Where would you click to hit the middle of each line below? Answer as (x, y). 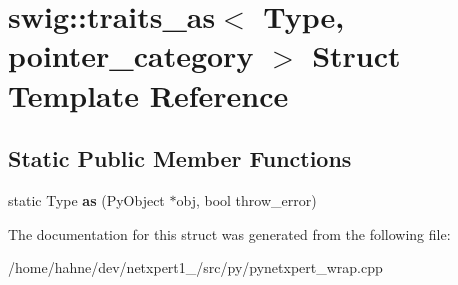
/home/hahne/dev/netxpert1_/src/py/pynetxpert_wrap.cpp (195, 267)
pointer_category (131, 55)
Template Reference (148, 94)
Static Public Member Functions (180, 158)
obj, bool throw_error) (246, 199)
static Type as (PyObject (86, 199)
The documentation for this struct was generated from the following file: (229, 233)
